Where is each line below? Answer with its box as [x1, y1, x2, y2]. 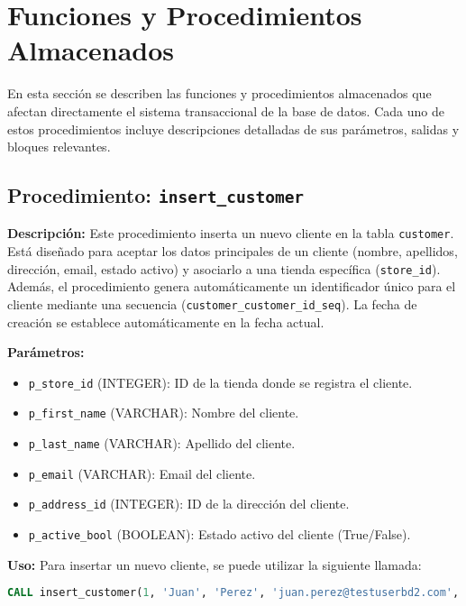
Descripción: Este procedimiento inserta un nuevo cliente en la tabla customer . [7, 224, 454, 243]
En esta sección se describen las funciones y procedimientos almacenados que [7, 84, 432, 103]
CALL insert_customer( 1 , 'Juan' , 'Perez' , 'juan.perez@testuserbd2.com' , [7, 586, 460, 600]
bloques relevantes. [7, 137, 111, 156]
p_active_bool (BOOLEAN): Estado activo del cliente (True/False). [28, 525, 411, 544]
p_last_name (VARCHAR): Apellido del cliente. [28, 434, 296, 453]
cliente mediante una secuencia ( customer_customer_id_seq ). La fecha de [7, 294, 417, 313]
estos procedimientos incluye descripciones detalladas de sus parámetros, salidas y [7, 119, 460, 138]
